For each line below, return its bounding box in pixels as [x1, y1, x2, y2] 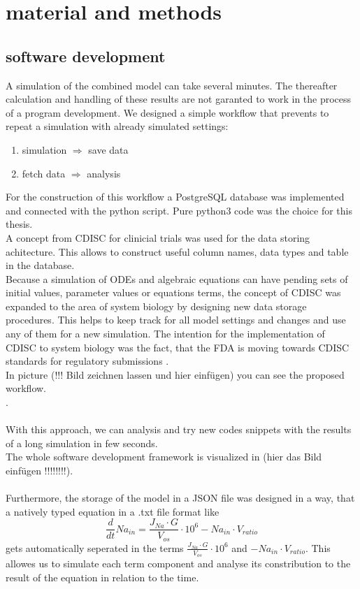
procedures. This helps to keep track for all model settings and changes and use [6, 312, 346, 327]
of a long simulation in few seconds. [6, 435, 158, 450]
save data [88, 142, 129, 157]
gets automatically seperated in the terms [6, 540, 184, 555]
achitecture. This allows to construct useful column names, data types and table [6, 244, 349, 259]
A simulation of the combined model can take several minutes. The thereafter [6, 78, 338, 92]
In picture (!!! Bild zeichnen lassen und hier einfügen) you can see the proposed [6, 367, 345, 381]
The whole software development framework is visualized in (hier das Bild [6, 449, 322, 464]
